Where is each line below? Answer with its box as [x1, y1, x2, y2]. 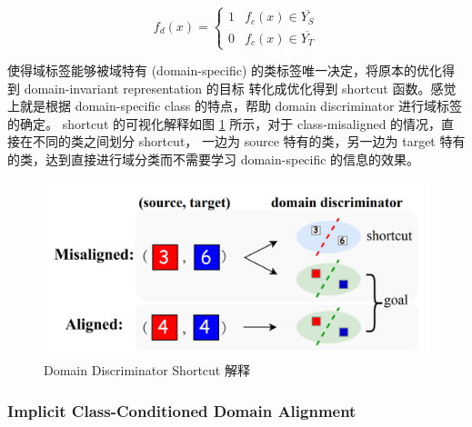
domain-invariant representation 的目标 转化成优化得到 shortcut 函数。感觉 [24, 78, 457, 97]
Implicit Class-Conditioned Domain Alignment [7, 399, 357, 422]
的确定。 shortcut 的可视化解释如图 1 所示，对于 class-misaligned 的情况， [7, 114, 442, 133]
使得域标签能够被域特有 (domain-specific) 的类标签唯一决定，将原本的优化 [7, 61, 443, 79]
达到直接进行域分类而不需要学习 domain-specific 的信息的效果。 [45, 149, 420, 168]
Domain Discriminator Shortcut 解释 [44, 361, 250, 380]
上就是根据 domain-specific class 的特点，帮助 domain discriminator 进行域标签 [7, 96, 463, 115]
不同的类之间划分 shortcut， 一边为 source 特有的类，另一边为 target [32, 132, 436, 151]
